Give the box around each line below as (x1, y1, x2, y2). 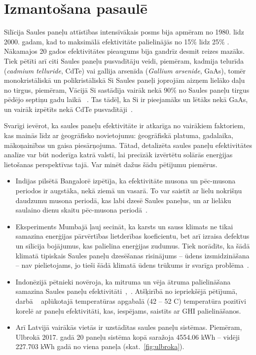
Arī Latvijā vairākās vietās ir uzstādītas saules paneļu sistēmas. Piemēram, (15, 322, 242, 332)
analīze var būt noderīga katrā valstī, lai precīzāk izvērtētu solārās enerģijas (4, 149, 233, 160)
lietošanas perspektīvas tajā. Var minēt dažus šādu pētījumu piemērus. (4, 159, 218, 169)
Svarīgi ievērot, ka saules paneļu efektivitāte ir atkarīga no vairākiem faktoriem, (4, 120, 245, 131)
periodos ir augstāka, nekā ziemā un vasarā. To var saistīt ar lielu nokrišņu (15, 185, 242, 196)
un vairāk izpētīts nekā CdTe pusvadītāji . (4, 104, 133, 114)
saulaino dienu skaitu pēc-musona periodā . (15, 205, 147, 215)
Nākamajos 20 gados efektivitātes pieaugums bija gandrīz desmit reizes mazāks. (4, 46, 245, 56)
